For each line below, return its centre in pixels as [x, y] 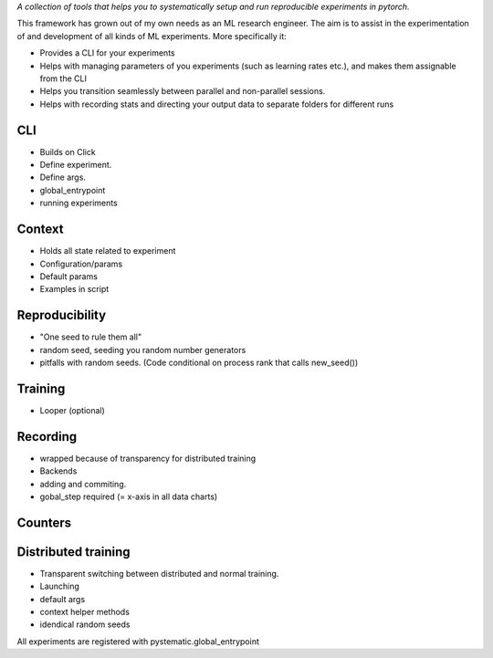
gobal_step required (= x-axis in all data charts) [129, 496]
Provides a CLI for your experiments [107, 53]
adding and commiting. [83, 484]
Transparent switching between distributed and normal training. [159, 573]
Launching [59, 586]
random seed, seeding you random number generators [143, 350]
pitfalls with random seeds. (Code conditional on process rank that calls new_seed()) [199, 362]
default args [63, 599]
